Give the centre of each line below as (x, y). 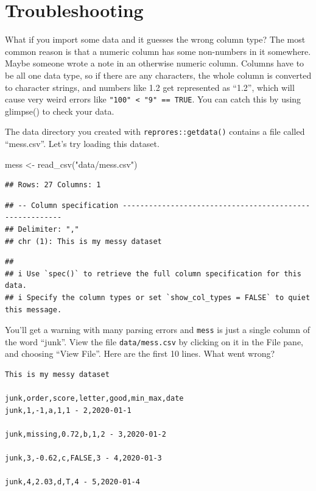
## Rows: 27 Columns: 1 (53, 185)
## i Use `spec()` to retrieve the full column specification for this (153, 274)
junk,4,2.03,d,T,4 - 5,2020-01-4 (72, 482)
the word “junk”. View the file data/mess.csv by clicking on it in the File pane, (154, 341)
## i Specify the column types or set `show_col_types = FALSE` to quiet (158, 297)
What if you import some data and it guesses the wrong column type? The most (155, 39)
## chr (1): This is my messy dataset (83, 241)
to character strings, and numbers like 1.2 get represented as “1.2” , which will (150, 87)
